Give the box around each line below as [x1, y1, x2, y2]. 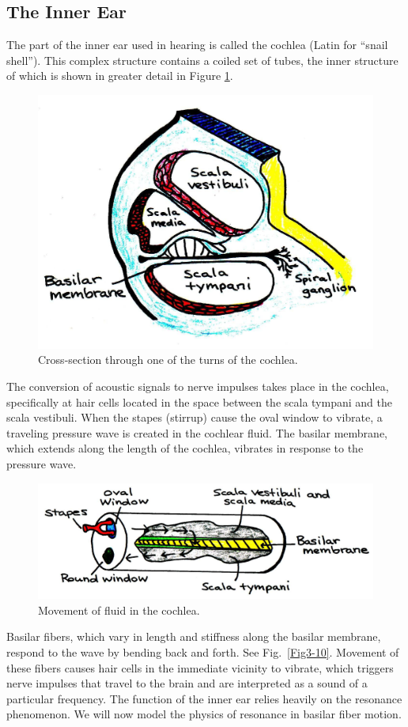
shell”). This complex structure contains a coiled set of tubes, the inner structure [6, 51, 399, 68]
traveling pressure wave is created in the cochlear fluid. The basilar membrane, [6, 424, 387, 441]
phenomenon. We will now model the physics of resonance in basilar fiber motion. [6, 706, 402, 722]
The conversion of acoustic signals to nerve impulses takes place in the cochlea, [6, 378, 389, 395]
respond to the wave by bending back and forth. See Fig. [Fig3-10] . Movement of [6, 643, 399, 660]
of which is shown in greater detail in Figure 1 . [6, 67, 233, 84]
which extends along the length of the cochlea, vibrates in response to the [6, 440, 364, 456]
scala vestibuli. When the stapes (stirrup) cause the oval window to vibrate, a [6, 409, 383, 426]
